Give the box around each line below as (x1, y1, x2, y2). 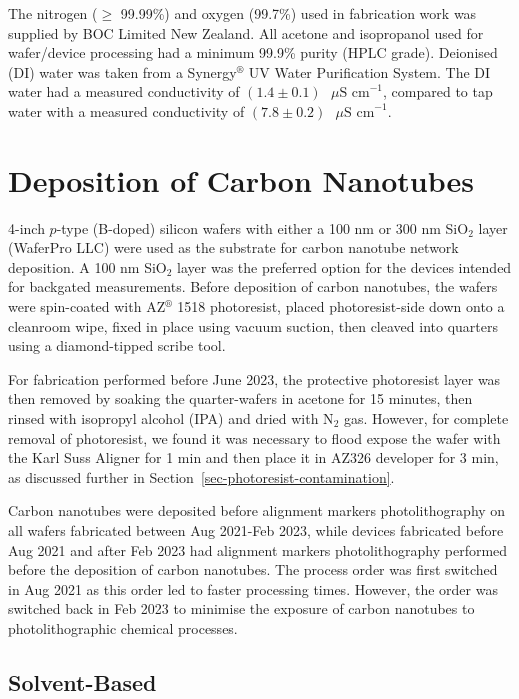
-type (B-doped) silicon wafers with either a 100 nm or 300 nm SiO (56, 217, 469, 238)
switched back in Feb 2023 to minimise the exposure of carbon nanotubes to (8, 598, 475, 619)
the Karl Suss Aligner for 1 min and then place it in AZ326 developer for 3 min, (8, 447, 499, 468)
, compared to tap (383, 81, 493, 102)
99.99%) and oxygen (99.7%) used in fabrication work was (120, 3, 477, 23)
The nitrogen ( (8, 3, 98, 23)
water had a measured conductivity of (8, 81, 240, 102)
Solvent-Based (8, 666, 157, 697)
